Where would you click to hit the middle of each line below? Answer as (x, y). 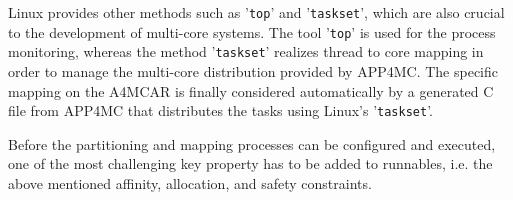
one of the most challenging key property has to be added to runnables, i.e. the (250, 163)
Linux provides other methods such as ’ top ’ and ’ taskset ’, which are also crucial (256, 12)
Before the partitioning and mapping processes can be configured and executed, (252, 143)
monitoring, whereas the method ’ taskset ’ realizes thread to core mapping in (246, 51)
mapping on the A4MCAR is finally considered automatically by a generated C (251, 90)
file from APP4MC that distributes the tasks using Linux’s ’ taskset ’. (221, 110)
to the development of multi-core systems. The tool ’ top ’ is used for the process (252, 31)
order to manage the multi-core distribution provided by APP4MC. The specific (253, 70)
